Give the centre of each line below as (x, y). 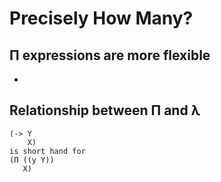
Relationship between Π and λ (105, 110)
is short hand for (47, 151)
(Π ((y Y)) (32, 160)
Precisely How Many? (101, 18)
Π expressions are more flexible (110, 55)
